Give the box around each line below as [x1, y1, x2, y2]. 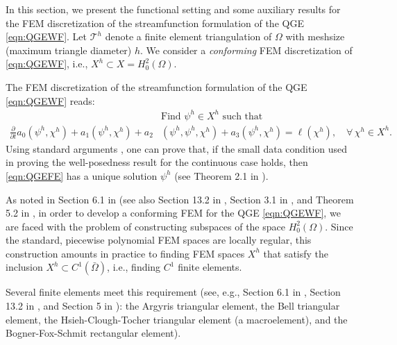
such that [222, 111, 263, 121]
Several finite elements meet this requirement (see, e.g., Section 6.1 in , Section [6, 285, 341, 299]
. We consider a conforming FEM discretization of [140, 42, 353, 57]
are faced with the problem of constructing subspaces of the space [6, 219, 285, 233]
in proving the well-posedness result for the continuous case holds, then [6, 155, 308, 169]
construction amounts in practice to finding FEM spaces [6, 246, 245, 260]
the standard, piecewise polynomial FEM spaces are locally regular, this [6, 233, 312, 247]
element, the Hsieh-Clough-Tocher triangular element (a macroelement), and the [6, 312, 348, 326]
